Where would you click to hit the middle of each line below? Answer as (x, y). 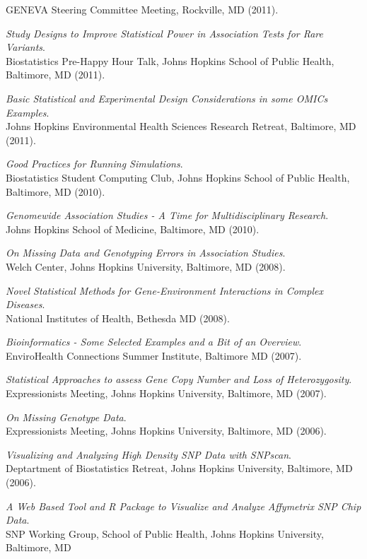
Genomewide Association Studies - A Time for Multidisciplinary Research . (167, 215)
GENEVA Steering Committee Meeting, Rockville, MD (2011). (142, 9)
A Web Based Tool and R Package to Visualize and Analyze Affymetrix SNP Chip (183, 506)
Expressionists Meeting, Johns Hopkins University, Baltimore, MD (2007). (166, 393)
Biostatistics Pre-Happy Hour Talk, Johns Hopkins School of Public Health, (170, 60)
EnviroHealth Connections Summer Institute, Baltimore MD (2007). (154, 355)
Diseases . (25, 304)
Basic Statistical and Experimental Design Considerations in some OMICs (167, 98)
